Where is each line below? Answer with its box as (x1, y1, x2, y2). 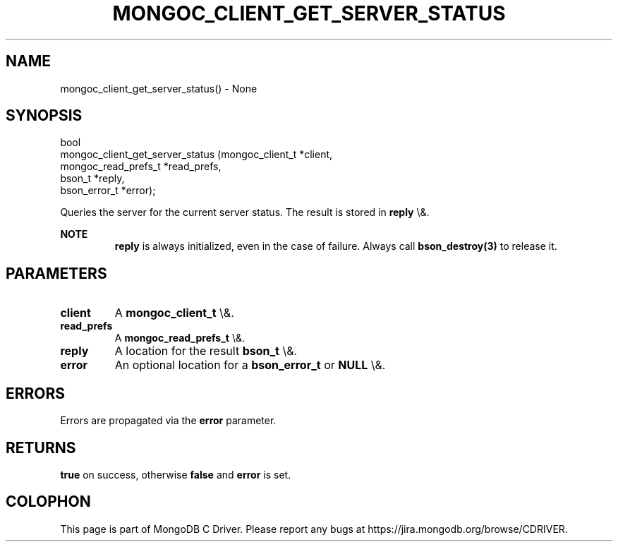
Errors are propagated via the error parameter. (60, 414, 277, 427)
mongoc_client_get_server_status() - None (60, 82, 257, 95)
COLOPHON (6, 493, 91, 511)
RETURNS (6, 438, 76, 457)
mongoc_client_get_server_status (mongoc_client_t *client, (60, 148, 333, 161)
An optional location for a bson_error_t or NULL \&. (114, 358, 386, 373)
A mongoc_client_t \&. (114, 306, 234, 320)
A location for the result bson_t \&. (114, 344, 298, 359)
